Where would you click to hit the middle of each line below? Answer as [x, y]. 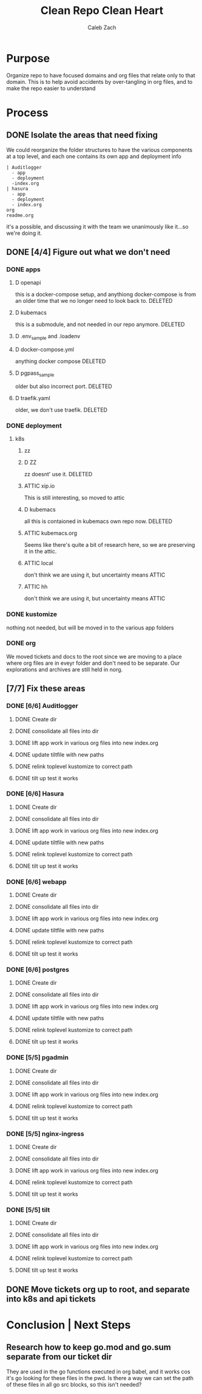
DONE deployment [34, 425]
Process [27, 113]
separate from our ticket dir [59, 1357]
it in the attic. [40, 552]
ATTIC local [39, 563]
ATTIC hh [36, 587]
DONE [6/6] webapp [36, 881]
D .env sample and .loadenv [48, 337]
